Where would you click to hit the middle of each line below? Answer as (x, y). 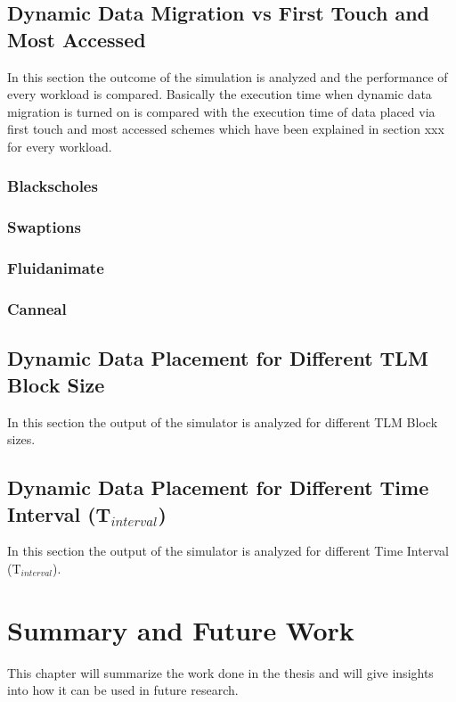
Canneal (37, 309)
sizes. (21, 439)
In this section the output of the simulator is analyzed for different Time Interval (228, 551)
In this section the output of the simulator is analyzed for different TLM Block (223, 421)
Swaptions (44, 227)
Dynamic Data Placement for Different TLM (218, 358)
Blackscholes (53, 186)
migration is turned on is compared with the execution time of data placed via (221, 111)
